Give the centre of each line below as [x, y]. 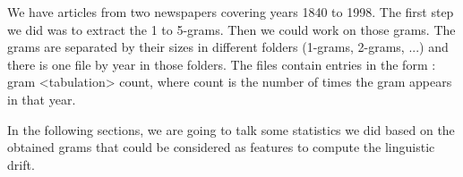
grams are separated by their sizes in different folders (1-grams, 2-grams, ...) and [228, 47]
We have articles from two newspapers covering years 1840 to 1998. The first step [231, 12]
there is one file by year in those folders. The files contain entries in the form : [222, 64]
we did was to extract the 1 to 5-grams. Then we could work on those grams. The [231, 29]
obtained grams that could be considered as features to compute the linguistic [221, 147]
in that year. [42, 99]
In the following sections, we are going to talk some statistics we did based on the [231, 129]
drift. [21, 164]
